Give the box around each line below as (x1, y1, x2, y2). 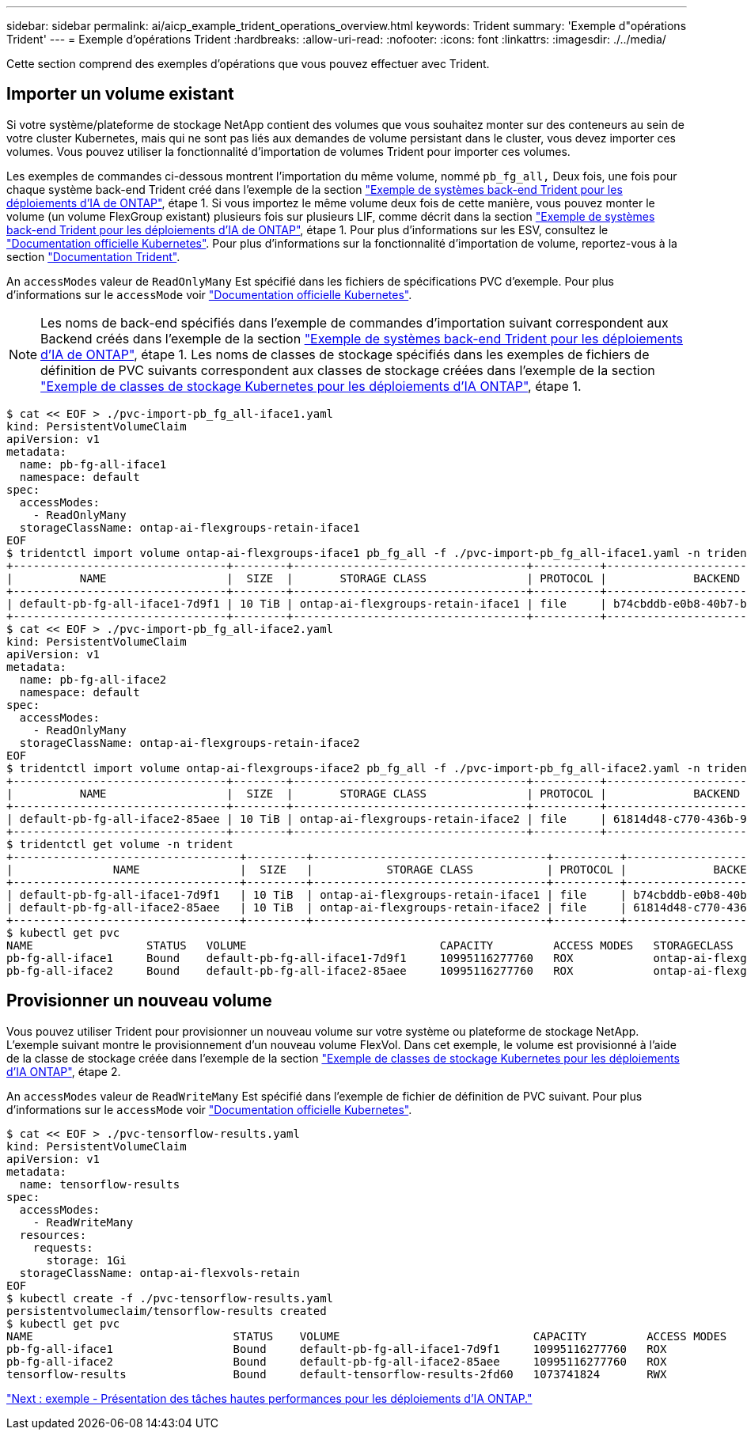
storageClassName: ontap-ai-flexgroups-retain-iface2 (19, 736, 360, 749)
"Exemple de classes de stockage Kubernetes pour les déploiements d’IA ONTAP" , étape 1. (40, 377, 582, 394)
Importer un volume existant (6, 84, 234, 104)
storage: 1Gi (46, 1253, 127, 1267)
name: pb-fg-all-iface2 (19, 673, 167, 686)
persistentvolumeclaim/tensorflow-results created (6, 1304, 327, 1317)
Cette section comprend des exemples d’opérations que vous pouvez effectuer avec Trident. (6, 57, 490, 70)
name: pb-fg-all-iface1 (19, 457, 167, 471)
